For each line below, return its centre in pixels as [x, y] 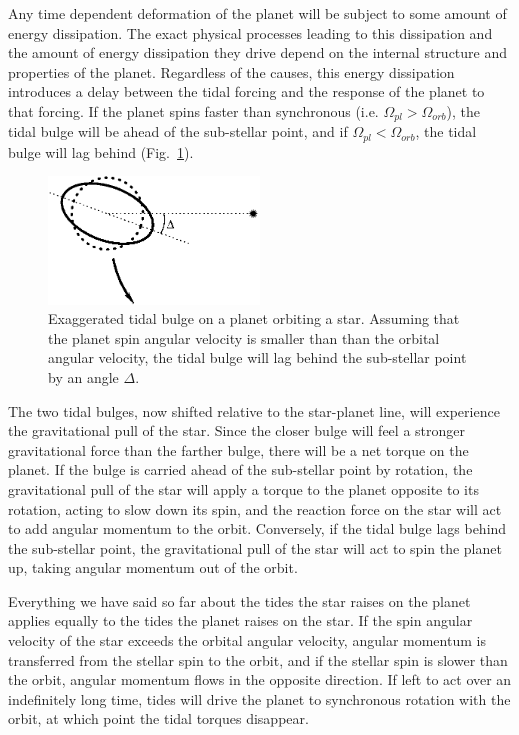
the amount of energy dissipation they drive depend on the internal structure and [258, 52]
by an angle [83, 376]
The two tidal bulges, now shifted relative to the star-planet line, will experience [254, 410]
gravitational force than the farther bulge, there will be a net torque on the [238, 449]
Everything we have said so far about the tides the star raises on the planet [239, 600]
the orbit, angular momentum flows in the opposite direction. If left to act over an [260, 679]
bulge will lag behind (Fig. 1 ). [101, 151]
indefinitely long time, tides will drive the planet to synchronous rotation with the [259, 698]
